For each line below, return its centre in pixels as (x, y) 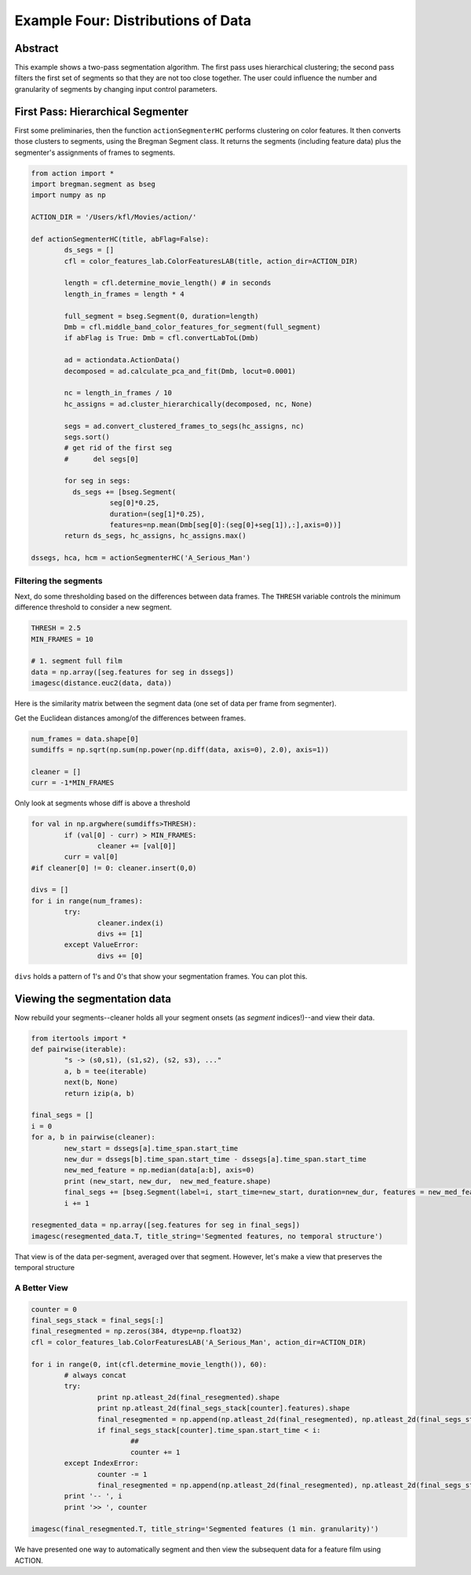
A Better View (41, 1287)
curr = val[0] (91, 857)
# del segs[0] (101, 459)
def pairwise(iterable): (79, 1049)
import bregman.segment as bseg (93, 184)
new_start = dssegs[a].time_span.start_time (151, 1148)
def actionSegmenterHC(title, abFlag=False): (120, 239)
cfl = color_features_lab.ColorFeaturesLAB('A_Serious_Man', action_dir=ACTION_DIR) (199, 1342)
